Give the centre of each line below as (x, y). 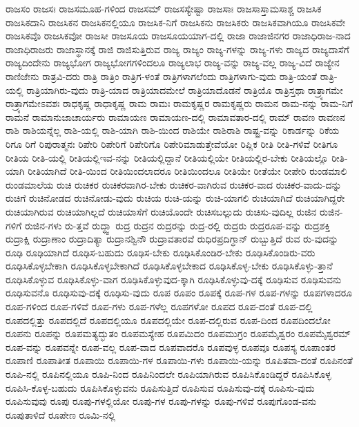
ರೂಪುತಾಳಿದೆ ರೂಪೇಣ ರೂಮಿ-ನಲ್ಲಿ (61, 414)
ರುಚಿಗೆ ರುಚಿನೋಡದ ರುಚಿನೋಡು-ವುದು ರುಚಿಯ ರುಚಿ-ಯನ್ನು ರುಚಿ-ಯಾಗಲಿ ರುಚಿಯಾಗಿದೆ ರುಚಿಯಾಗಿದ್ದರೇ (175, 198)
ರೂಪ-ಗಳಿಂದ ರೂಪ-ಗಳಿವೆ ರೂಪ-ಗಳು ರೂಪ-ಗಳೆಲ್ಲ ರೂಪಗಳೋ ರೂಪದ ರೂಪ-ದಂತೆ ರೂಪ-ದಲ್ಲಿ (159, 306)
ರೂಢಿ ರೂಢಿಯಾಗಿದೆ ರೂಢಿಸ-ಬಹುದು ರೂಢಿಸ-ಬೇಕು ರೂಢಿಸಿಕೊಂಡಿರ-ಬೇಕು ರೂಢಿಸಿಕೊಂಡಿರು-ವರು (161, 252)
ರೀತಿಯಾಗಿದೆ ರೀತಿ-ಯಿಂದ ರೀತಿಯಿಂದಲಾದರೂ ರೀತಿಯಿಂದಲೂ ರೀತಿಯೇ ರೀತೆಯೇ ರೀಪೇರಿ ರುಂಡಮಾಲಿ (187, 171)
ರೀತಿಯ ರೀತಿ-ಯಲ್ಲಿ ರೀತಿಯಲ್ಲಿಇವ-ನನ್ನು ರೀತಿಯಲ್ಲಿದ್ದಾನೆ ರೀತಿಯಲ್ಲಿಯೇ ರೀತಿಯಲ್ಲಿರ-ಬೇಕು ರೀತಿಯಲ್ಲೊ (167, 157)
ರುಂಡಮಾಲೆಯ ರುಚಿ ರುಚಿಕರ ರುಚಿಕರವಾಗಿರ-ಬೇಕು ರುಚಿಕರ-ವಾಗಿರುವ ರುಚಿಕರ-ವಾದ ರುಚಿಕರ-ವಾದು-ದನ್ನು (174, 184)
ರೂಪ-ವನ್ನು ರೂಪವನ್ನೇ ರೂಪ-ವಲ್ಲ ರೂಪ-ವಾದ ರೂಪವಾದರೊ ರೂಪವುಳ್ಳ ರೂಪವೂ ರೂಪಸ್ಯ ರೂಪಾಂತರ (171, 347)
